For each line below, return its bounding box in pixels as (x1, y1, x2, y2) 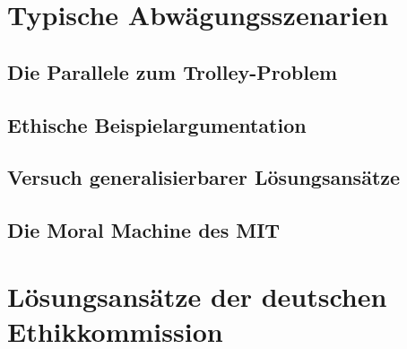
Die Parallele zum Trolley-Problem (7, 57, 338, 85)
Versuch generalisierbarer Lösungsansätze (7, 163, 401, 191)
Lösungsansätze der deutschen (7, 277, 387, 314)
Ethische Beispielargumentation (7, 110, 307, 138)
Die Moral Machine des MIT (7, 216, 281, 244)
